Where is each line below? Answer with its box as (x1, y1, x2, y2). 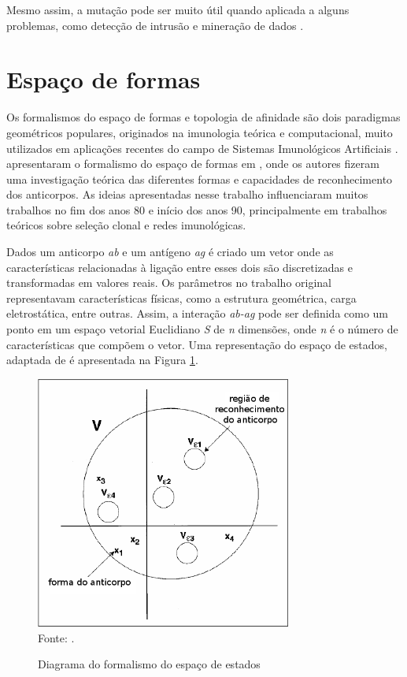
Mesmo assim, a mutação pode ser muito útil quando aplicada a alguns (6, 2, 350, 17)
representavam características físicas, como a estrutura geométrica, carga (6, 289, 357, 306)
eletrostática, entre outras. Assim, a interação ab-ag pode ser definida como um (6, 305, 389, 322)
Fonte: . (38, 629, 75, 645)
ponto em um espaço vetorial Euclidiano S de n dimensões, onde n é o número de (6, 321, 398, 337)
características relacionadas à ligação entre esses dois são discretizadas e (6, 259, 353, 275)
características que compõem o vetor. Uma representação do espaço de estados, (6, 336, 387, 352)
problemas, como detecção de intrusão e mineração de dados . (6, 17, 304, 33)
